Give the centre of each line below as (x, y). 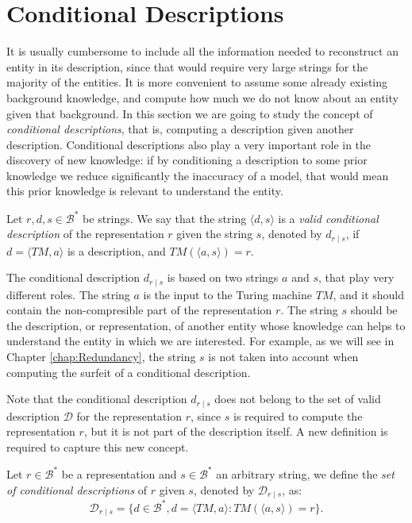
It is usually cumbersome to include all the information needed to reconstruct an (202, 51)
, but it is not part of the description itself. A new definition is (236, 431)
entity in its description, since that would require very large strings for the (187, 66)
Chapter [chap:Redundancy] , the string (101, 357)
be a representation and (119, 473)
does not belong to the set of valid (298, 399)
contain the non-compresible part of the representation (139, 310)
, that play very (356, 277)
